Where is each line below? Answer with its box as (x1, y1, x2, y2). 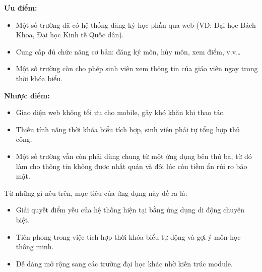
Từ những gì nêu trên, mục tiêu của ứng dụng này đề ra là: (4, 187, 187, 198)
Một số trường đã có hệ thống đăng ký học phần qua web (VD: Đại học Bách (16, 19, 256, 30)
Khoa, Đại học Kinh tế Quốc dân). (16, 29, 124, 40)
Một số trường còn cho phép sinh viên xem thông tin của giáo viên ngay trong (16, 63, 258, 74)
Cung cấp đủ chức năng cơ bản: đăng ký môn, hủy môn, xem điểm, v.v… (16, 46, 241, 57)
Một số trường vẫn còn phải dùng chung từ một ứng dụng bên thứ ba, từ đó (16, 150, 252, 161)
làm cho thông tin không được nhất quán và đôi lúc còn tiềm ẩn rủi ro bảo (16, 160, 247, 171)
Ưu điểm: (4, 3, 37, 13)
